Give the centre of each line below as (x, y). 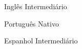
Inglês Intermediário (36, 6)
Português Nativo (32, 23)
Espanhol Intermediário (41, 41)
